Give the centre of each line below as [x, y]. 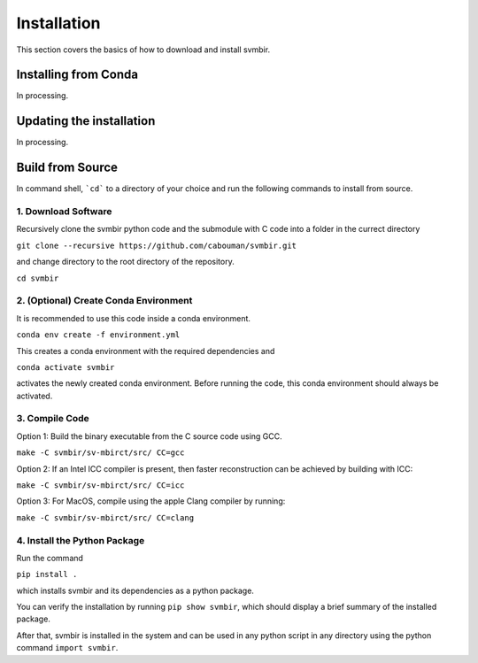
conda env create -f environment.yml [98, 335]
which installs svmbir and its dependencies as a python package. [135, 590]
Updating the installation [86, 121]
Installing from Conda [77, 75]
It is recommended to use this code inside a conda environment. [134, 318]
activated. [35, 396]
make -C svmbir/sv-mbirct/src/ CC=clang [105, 517]
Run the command [50, 558]
